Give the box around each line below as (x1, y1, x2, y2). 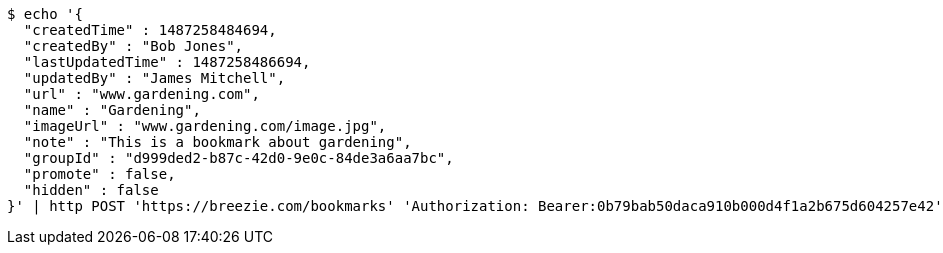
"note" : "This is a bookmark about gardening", (23, 134, 412, 150)
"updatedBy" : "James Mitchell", (23, 70, 286, 86)
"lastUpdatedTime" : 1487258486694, (23, 54, 311, 70)
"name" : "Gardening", (23, 102, 201, 118)
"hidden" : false (23, 182, 159, 198)
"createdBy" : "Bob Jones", (23, 38, 244, 54)
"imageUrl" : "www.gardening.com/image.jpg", (23, 118, 387, 134)
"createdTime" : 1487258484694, (23, 22, 277, 38)
